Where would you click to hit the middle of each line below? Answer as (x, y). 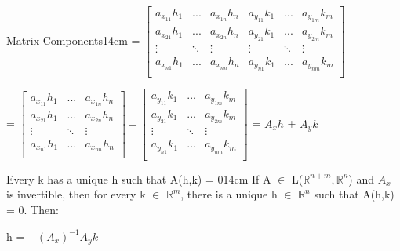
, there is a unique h (229, 194)
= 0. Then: (33, 209)
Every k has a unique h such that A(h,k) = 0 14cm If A (139, 178)
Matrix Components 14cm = (73, 40)
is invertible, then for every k (76, 194)
